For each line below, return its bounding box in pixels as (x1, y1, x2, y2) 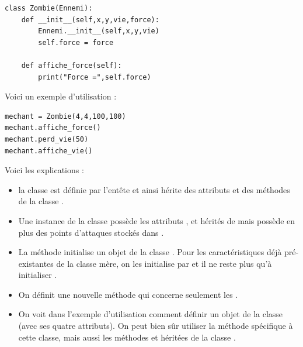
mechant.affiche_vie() (5, 146, 93, 155)
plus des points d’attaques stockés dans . (18, 226, 164, 238)
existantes (18, 257, 54, 269)
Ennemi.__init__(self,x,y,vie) (38, 27, 159, 36)
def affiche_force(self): (21, 61, 122, 70)
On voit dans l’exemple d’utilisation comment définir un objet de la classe (18, 308, 283, 320)
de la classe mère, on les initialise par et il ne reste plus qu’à (56, 257, 272, 269)
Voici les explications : (5, 164, 84, 176)
